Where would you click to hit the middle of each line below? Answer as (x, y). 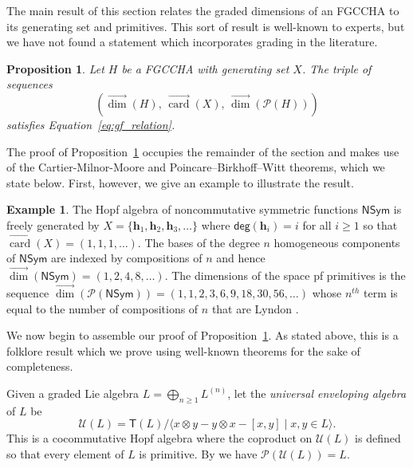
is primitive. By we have (198, 453)
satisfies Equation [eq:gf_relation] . (91, 124)
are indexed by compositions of (126, 258)
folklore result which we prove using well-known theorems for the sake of (183, 350)
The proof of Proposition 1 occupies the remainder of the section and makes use (203, 151)
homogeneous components (337, 242)
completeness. (40, 366)
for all (317, 224)
